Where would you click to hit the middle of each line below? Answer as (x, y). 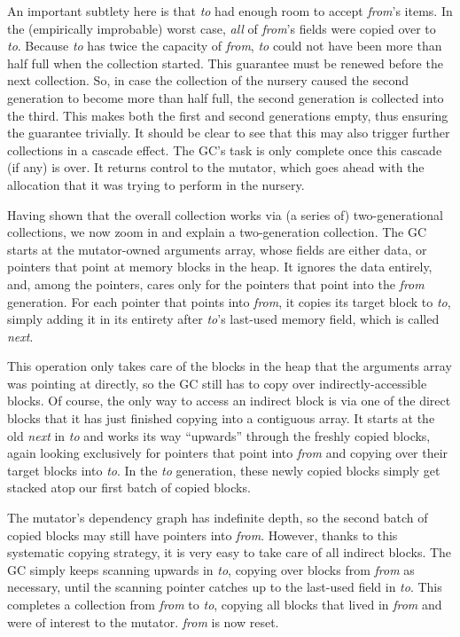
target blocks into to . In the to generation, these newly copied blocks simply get (224, 470)
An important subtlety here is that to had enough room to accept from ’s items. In (230, 11)
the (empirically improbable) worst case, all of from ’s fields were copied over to (222, 28)
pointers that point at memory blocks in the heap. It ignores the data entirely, (220, 267)
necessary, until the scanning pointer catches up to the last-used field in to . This (225, 587)
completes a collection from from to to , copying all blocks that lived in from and (225, 604)
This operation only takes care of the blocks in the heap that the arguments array (230, 366)
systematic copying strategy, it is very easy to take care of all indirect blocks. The (230, 552)
